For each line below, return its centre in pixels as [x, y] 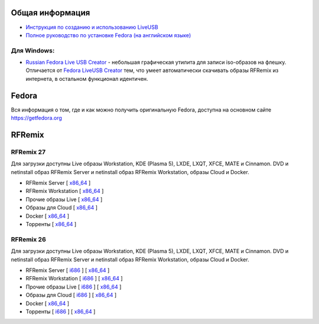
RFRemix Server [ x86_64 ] [58, 183]
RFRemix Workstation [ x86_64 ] [65, 191]
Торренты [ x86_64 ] [51, 224]
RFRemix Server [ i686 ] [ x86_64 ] [68, 270]
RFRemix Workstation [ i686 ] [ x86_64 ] [74, 279]
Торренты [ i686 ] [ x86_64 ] [61, 311]
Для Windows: [33, 50]
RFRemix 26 [29, 239]
